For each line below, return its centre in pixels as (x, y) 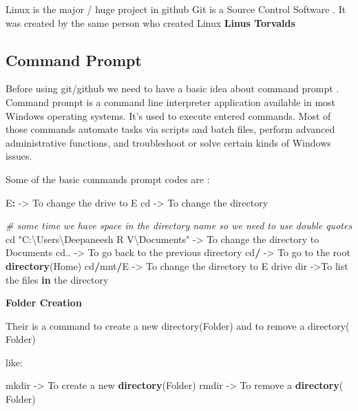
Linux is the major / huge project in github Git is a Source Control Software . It (176, 9)
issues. (19, 156)
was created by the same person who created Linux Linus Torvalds (150, 22)
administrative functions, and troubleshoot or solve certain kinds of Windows (168, 142)
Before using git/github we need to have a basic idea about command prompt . (172, 88)
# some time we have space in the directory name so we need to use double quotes (179, 225)
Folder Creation (44, 303)
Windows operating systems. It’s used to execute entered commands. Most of (168, 115)
